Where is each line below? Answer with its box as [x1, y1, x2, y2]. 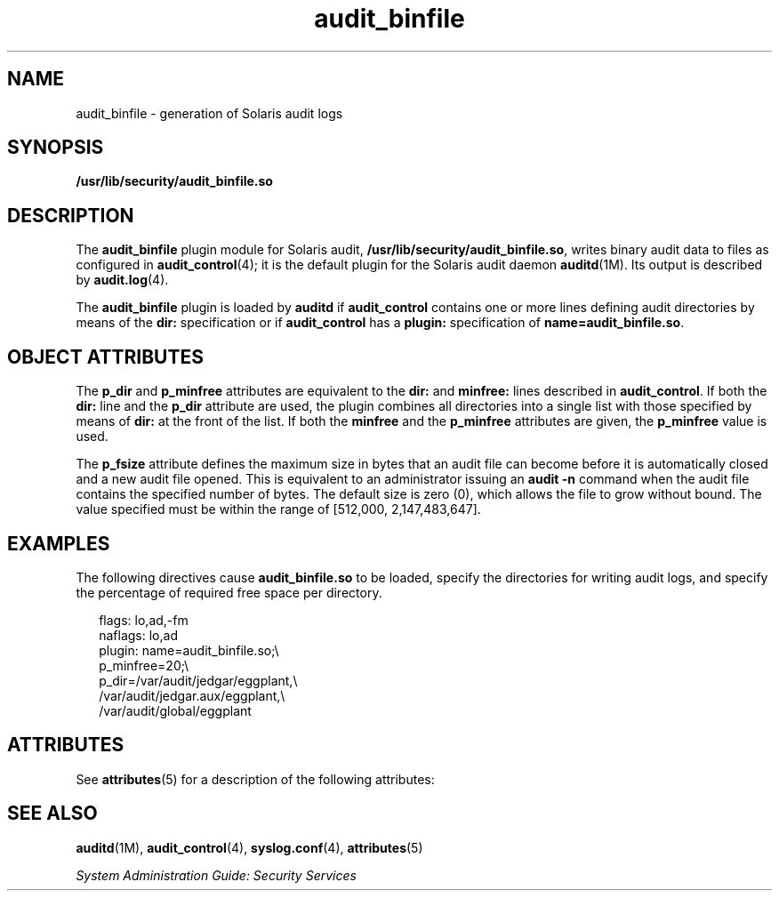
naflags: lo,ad [99, 627, 178, 643]
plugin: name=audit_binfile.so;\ [99, 642, 279, 658]
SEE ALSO [7, 802, 98, 825]
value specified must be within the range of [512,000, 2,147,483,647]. [76, 501, 481, 517]
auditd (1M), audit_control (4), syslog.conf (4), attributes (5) [76, 839, 423, 855]
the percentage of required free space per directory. [76, 584, 382, 600]
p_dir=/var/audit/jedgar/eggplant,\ [99, 672, 298, 688]
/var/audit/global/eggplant [99, 702, 252, 718]
